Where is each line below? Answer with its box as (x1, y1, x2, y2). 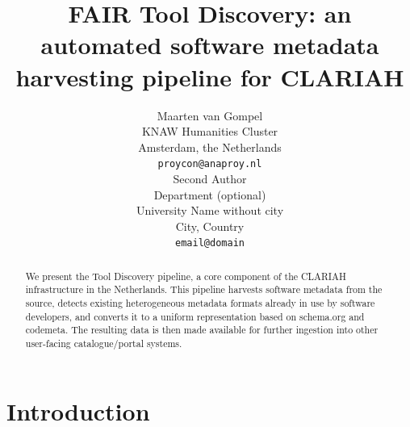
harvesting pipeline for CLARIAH (15, 60, 404, 93)
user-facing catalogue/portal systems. (25, 337, 182, 350)
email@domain (175, 237, 245, 249)
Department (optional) (153, 186, 266, 203)
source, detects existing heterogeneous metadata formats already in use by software (25, 296, 375, 310)
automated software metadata (40, 28, 379, 61)
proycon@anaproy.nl (157, 158, 262, 170)
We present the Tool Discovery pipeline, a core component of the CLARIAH (25, 269, 346, 283)
